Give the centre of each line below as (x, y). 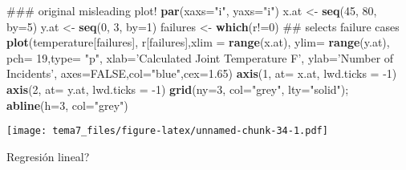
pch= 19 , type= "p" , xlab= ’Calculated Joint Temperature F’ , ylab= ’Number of (200, 57)
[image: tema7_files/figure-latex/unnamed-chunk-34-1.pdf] (167, 131)
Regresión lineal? (48, 156)
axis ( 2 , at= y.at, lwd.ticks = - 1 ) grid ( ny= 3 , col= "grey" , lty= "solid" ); (178, 89)
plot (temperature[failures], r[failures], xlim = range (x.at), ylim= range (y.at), (198, 42)
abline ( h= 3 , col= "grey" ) (67, 105)
